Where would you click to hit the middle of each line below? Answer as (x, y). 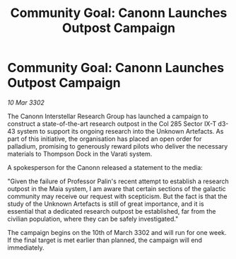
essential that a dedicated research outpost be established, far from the (112, 211)
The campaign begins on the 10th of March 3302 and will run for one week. (117, 232)
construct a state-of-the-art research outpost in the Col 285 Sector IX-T (112, 123)
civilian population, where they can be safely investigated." (93, 219)
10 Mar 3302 (26, 102)
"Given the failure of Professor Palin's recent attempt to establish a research (118, 181)
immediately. (26, 247)
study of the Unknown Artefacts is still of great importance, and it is (106, 204)
